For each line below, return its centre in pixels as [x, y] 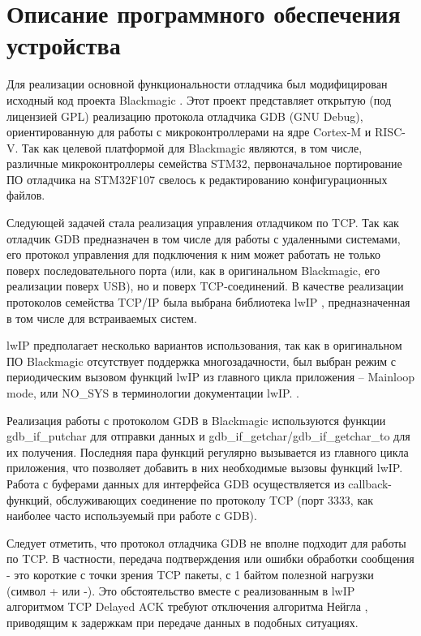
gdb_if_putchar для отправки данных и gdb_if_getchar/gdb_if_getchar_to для [208, 436]
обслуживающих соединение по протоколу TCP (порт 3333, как [215, 499]
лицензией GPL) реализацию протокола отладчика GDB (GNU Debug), [185, 116]
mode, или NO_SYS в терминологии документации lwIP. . [153, 393]
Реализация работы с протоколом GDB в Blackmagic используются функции [196, 420]
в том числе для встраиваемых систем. [102, 318]
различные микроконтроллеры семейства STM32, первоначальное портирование [204, 163]
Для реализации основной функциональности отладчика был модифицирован [197, 84]
